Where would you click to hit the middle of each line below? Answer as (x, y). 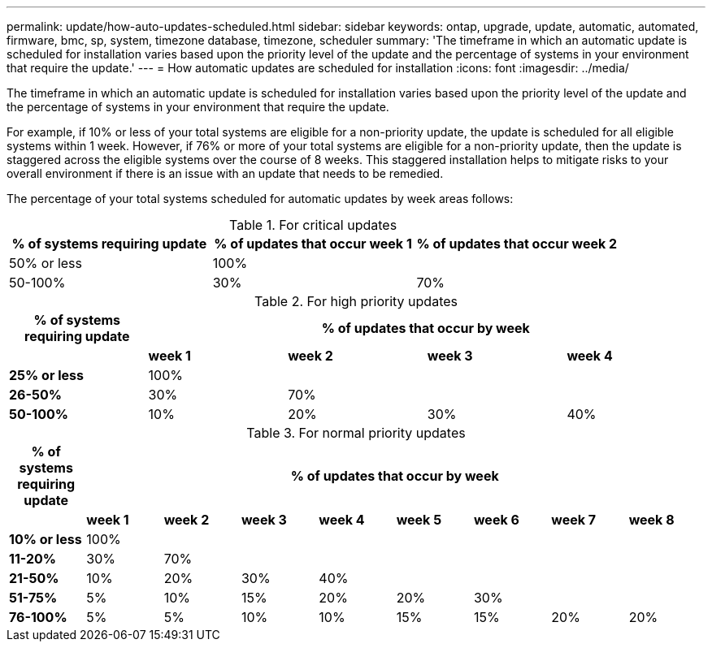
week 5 (419, 520)
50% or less (46, 263)
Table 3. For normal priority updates (356, 433)
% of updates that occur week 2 (517, 244)
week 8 (651, 520)
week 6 (496, 520)
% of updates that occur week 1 (313, 244)
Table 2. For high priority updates (356, 301)
